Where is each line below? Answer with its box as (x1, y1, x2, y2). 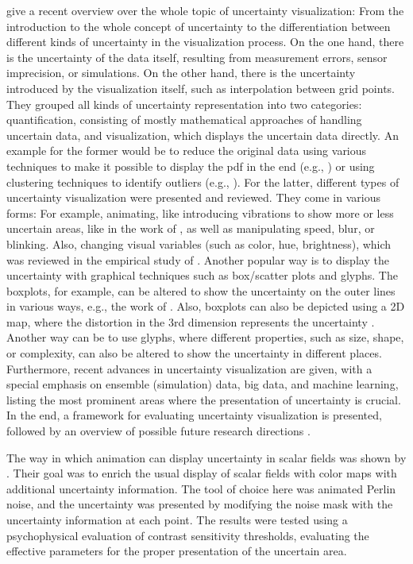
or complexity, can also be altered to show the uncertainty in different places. (6, 345, 382, 361)
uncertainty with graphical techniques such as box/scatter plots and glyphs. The (6, 267, 398, 284)
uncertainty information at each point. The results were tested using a (6, 512, 348, 527)
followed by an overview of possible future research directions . (6, 423, 311, 439)
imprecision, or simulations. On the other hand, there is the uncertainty (6, 64, 356, 81)
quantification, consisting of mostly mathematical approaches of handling (6, 111, 362, 128)
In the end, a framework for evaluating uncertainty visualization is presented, (6, 407, 382, 423)
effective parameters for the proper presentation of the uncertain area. (6, 543, 347, 559)
